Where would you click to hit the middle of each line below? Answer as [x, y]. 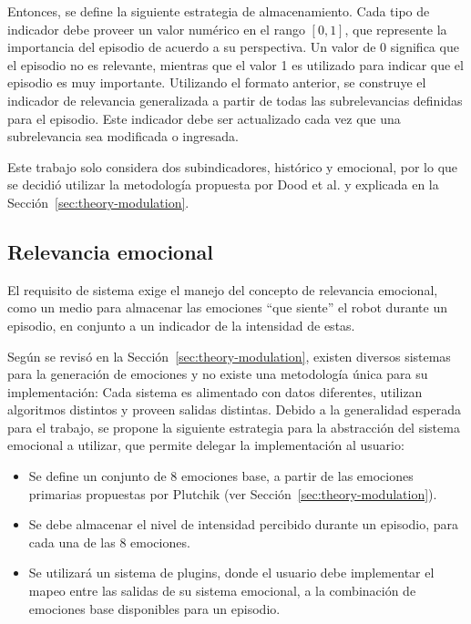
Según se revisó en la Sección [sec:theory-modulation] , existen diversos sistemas [229, 356]
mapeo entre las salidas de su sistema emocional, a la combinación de [222, 591]
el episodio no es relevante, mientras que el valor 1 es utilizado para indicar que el [235, 64]
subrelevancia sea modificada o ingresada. [123, 136]
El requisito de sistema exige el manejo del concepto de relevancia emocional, [223, 289]
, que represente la [396, 29]
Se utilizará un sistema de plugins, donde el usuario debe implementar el [231, 573]
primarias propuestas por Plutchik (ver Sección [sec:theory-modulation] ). [233, 493]
